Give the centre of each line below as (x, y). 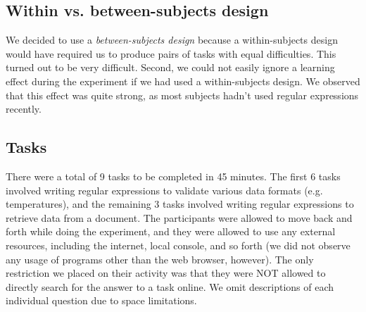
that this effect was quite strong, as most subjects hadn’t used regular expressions (182, 95)
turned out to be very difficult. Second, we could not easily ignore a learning (170, 67)
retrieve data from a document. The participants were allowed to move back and (179, 217)
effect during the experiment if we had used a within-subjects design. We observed (183, 81)
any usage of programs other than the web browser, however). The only (160, 259)
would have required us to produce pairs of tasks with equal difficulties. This (171, 53)
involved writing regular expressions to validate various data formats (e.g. (164, 190)
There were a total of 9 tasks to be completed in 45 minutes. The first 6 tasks (173, 176)
